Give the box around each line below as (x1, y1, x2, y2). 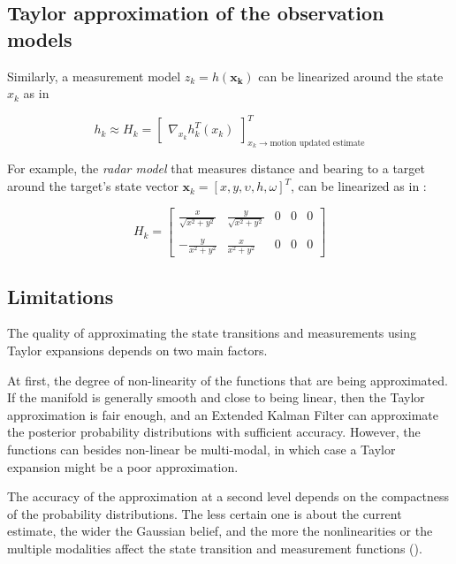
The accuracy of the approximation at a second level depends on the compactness (7, 487, 450, 506)
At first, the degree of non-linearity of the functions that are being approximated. (7, 370, 448, 389)
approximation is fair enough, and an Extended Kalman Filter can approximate (7, 405, 438, 423)
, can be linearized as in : (291, 177, 427, 195)
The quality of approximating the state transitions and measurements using (7, 324, 416, 342)
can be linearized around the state (258, 66, 444, 85)
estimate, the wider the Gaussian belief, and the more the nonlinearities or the (7, 522, 433, 540)
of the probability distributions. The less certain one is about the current (7, 504, 402, 522)
